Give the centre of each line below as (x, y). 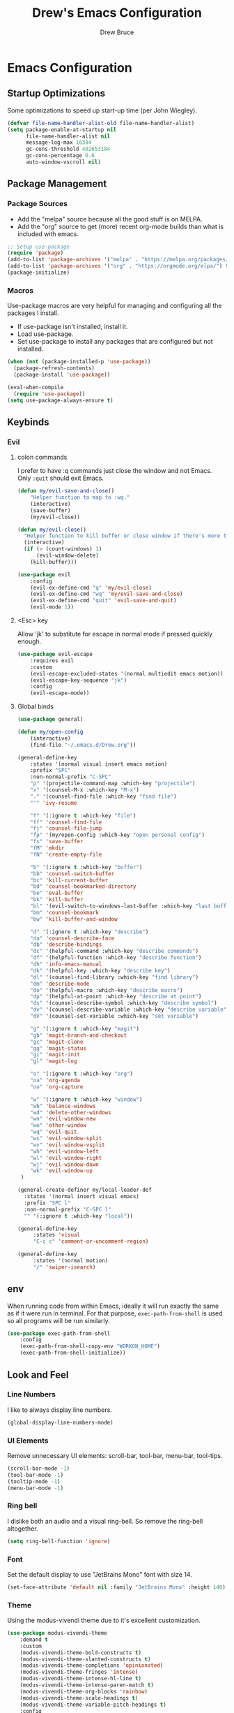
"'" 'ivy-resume (54, 803)
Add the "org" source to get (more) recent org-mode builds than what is (120, 226)
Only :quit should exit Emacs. (61, 478)
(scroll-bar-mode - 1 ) (39, 1468)
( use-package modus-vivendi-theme (57, 1633)
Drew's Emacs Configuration (117, 13)
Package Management (57, 184)
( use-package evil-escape (55, 655)
